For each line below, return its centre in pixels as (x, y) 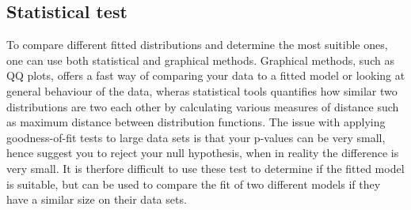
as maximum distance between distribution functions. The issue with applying (196, 122)
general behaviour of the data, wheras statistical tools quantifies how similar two (202, 90)
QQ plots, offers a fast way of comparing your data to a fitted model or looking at (206, 75)
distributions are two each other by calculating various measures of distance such (203, 106)
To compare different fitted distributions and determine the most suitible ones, (197, 45)
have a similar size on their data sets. (97, 199)
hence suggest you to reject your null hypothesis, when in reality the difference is (203, 153)
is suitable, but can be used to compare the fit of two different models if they (194, 184)
